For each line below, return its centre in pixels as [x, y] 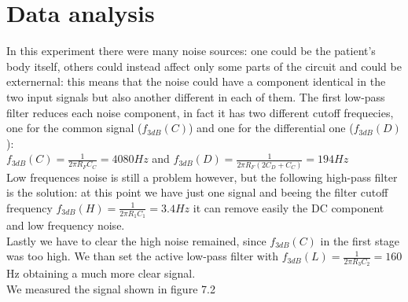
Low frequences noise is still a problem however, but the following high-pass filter [202, 177]
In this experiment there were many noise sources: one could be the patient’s [191, 51]
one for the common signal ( [74, 128]
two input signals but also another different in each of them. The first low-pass [196, 96]
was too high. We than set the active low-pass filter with [143, 256]
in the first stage [360, 240]
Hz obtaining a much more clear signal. [101, 273]
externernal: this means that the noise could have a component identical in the [196, 81]
